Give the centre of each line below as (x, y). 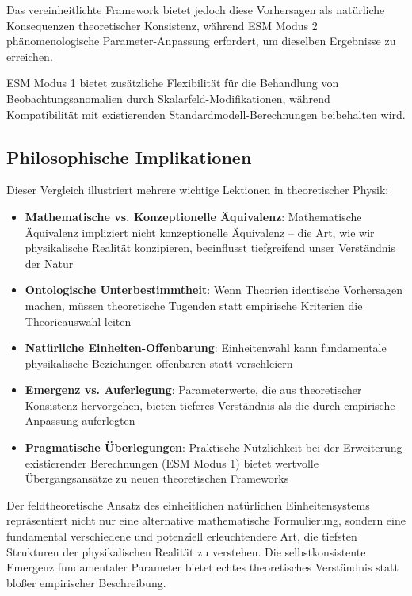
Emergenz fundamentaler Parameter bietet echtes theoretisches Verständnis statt (202, 567)
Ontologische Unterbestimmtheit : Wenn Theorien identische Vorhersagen (214, 290)
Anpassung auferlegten (80, 420)
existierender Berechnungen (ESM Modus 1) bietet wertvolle (172, 462)
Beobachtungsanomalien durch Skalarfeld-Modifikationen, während (168, 98)
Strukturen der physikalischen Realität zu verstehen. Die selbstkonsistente (186, 551)
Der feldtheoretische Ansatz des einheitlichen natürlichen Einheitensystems (188, 504)
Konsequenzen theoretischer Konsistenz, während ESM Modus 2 (162, 25)
